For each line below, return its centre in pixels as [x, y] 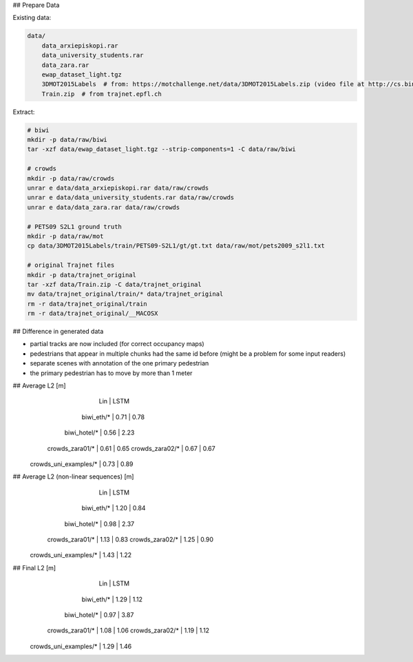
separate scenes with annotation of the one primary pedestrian [119, 363]
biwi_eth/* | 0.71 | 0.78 [113, 417]
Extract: [24, 112]
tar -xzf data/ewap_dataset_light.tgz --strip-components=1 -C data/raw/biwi [161, 149]
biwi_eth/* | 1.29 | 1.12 [112, 599]
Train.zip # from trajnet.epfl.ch [102, 94]
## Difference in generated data [58, 332]
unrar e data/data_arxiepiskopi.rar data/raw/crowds [118, 188]
